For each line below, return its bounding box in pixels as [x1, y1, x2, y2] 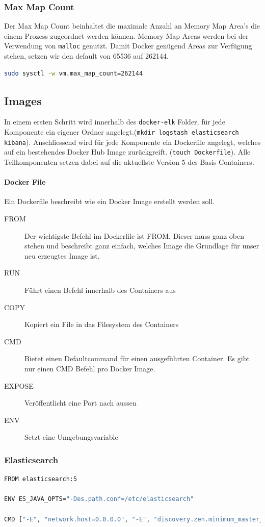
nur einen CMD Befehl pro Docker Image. [24, 363, 155, 373]
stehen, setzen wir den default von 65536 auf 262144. [4, 51, 169, 61]
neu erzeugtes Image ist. [24, 250, 100, 261]
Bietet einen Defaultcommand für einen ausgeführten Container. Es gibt [24, 353, 250, 364]
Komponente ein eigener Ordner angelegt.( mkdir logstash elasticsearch [4, 127, 239, 137]
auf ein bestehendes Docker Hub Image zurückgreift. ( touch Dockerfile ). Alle [4, 146, 251, 157]
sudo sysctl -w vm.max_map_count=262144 [4, 69, 143, 77]
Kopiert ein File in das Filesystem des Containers [24, 319, 179, 330]
